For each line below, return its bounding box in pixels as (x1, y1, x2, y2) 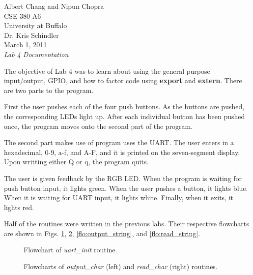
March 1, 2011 (4, 39, 47, 50)
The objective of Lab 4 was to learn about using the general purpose (4, 65, 210, 76)
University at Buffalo (4, 20, 67, 31)
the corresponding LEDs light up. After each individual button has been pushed (4, 111, 245, 121)
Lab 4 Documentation (4, 49, 69, 59)
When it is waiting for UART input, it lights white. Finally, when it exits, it (4, 192, 233, 203)
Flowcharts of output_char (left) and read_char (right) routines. (24, 261, 218, 272)
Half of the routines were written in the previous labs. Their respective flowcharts (4, 218, 249, 229)
